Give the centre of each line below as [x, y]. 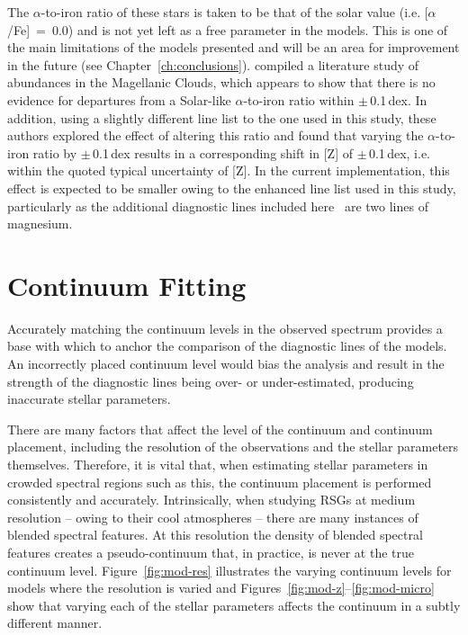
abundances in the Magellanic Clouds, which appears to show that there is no [221, 82]
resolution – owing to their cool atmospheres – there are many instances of [213, 517]
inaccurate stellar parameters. [89, 399]
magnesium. [40, 224]
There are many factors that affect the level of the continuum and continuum [220, 429]
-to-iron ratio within [299, 99]
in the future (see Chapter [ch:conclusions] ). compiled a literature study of [213, 64]
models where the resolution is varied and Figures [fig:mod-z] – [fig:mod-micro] [221, 588]
